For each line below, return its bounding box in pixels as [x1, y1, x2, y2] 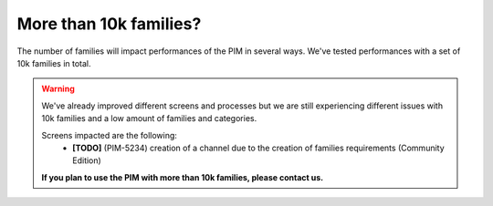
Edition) [72, 155, 102, 166]
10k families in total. [16, 57, 91, 68]
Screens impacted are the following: [41, 129, 178, 140]
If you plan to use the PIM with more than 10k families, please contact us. [41, 171, 324, 182]
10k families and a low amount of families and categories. [41, 113, 257, 124]
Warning [41, 83, 75, 95]
